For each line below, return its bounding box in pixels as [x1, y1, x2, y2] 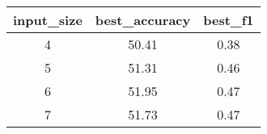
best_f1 [203, 10, 254, 29]
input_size [13, 10, 83, 29]
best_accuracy [95, 10, 191, 29]
